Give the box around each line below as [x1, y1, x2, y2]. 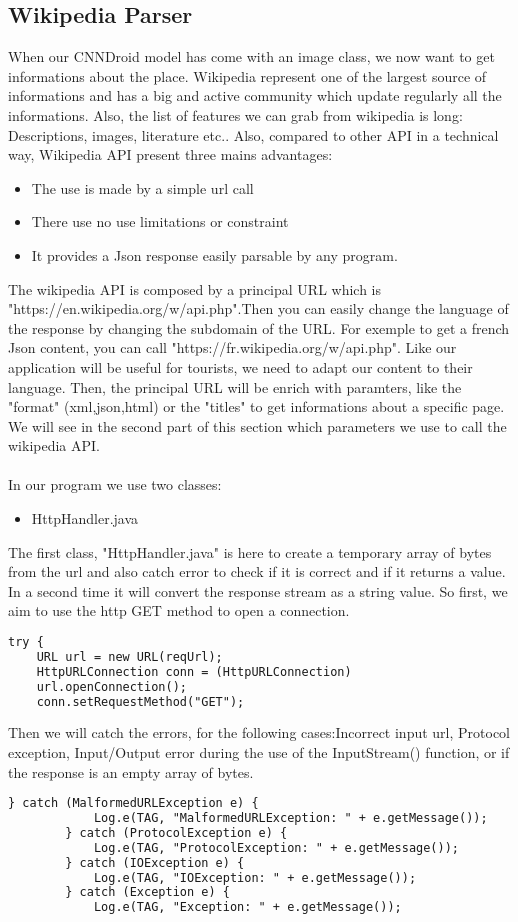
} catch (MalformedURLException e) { [8, 796, 259, 811]
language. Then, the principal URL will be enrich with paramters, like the [8, 376, 462, 397]
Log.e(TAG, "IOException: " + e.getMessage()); [93, 870, 417, 885]
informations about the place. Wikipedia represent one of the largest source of [8, 65, 487, 86]
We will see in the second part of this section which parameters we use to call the [8, 415, 507, 436]
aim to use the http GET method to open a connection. [8, 600, 350, 621]
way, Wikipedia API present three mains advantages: [8, 144, 333, 165]
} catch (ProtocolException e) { [65, 825, 288, 840]
